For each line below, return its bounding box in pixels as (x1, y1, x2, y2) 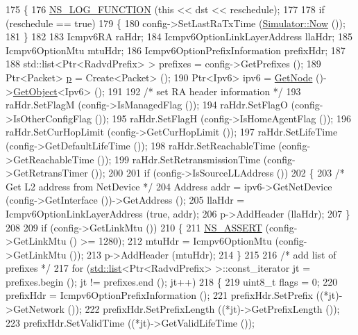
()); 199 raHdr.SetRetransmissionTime (97, 152, 261, 166)
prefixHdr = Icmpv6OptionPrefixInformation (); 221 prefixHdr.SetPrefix (6, 288, 313, 302)
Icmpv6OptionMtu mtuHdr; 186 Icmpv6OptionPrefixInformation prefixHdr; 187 (6, 42, 346, 57)
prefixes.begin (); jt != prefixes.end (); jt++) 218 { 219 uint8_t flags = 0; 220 (6, 274, 338, 288)
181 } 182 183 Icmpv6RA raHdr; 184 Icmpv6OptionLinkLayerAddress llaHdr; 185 (6, 29, 352, 44)
